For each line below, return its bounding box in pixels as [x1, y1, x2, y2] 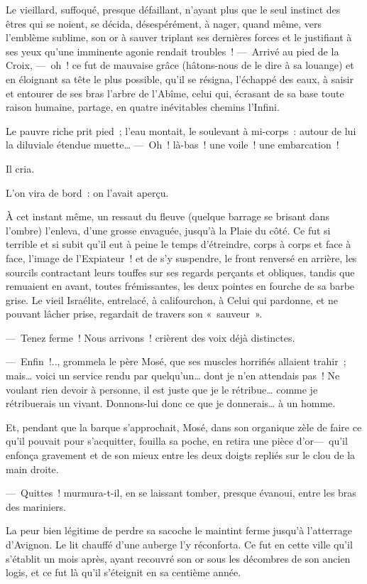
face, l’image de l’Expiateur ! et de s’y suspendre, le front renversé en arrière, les [6, 250, 357, 265]
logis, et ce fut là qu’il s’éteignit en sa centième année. [6, 565, 241, 580]
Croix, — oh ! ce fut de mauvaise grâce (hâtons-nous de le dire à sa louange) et [6, 58, 354, 72]
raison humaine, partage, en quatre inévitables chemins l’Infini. [6, 99, 280, 114]
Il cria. [6, 161, 35, 175]
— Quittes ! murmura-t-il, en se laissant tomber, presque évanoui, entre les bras [6, 485, 356, 500]
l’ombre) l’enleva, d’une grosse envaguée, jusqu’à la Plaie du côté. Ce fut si [6, 222, 331, 237]
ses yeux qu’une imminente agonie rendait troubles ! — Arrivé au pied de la [6, 43, 339, 58]
